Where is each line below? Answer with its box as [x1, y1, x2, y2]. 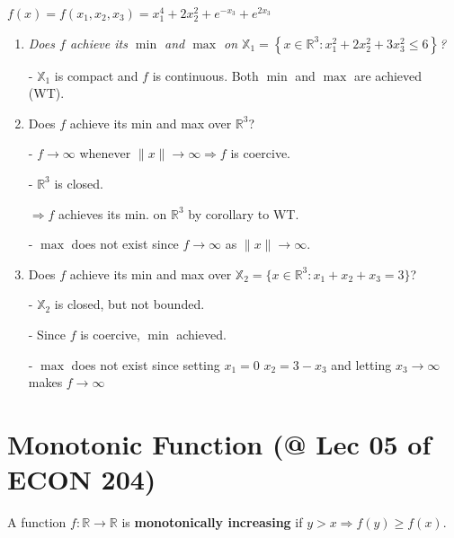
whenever [79, 144, 131, 163]
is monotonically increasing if [121, 513, 303, 532]
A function [7, 513, 67, 532]
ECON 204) [7, 461, 156, 498]
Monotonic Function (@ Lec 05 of [7, 425, 432, 462]
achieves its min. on [58, 204, 167, 223]
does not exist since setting [71, 355, 220, 374]
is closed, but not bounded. [54, 295, 205, 313]
